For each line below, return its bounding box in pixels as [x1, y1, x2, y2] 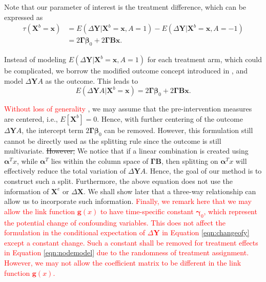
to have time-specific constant [100, 205, 194, 216]
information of [4, 185, 49, 196]
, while [16, 155, 38, 166]
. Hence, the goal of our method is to [146, 165, 262, 176]
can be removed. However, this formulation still [104, 124, 253, 135]
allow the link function [4, 205, 75, 216]
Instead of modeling [4, 54, 67, 65]
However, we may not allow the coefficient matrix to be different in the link [4, 257, 241, 268]
